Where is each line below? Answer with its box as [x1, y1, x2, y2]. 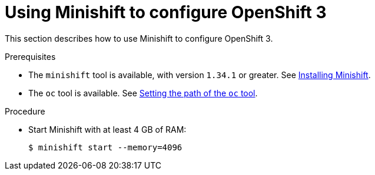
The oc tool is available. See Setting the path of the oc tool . [28, 87, 258, 98]
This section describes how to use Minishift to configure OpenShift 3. [5, 33, 273, 43]
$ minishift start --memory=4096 [28, 142, 182, 152]
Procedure [5, 106, 45, 116]
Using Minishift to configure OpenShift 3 [5, 2, 327, 22]
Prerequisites [5, 51, 56, 62]
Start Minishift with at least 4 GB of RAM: [28, 124, 187, 134]
